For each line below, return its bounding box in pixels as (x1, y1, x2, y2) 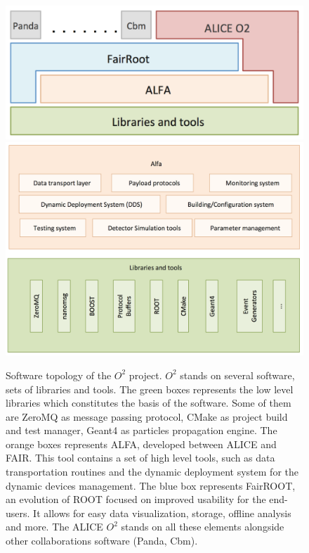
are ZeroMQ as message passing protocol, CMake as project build (6, 409, 288, 424)
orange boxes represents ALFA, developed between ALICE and (6, 436, 277, 451)
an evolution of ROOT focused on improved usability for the (6, 492, 266, 507)
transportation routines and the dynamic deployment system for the (6, 464, 298, 479)
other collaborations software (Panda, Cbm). (6, 533, 198, 548)
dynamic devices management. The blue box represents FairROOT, (6, 478, 296, 492)
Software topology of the (6, 367, 112, 382)
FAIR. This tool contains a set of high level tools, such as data (6, 450, 275, 465)
